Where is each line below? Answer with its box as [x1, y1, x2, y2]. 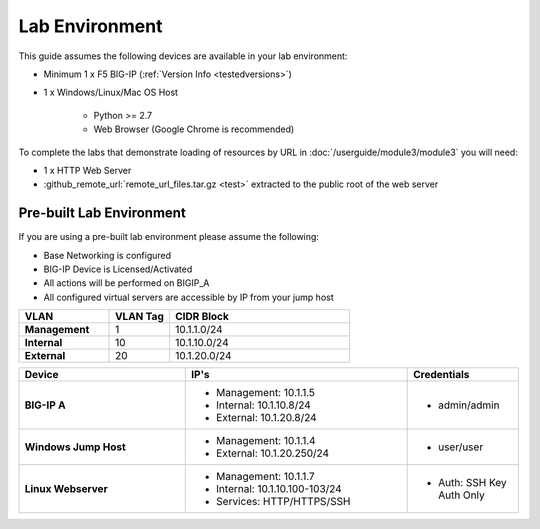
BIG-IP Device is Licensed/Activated [43, 263, 193, 275]
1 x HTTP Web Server [43, 164, 132, 176]
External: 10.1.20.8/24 [216, 411, 317, 425]
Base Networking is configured [43, 249, 172, 261]
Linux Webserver [24, 482, 109, 496]
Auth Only [438, 488, 485, 502]
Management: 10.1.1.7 [216, 470, 315, 484]
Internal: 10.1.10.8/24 [216, 398, 312, 412]
